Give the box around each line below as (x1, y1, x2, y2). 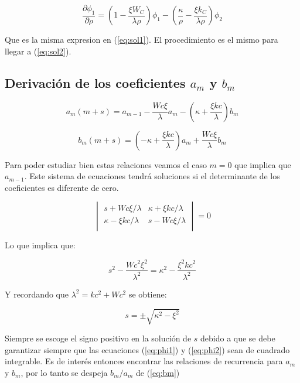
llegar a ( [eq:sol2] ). (5, 45, 71, 57)
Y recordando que (5, 288, 69, 300)
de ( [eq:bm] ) (135, 366, 180, 378)
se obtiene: (128, 288, 167, 300)
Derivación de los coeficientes (5, 73, 186, 91)
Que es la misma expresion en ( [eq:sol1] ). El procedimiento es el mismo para (5, 33, 278, 46)
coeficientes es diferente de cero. (5, 181, 119, 193)
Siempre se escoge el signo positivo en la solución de (5, 332, 192, 344)
